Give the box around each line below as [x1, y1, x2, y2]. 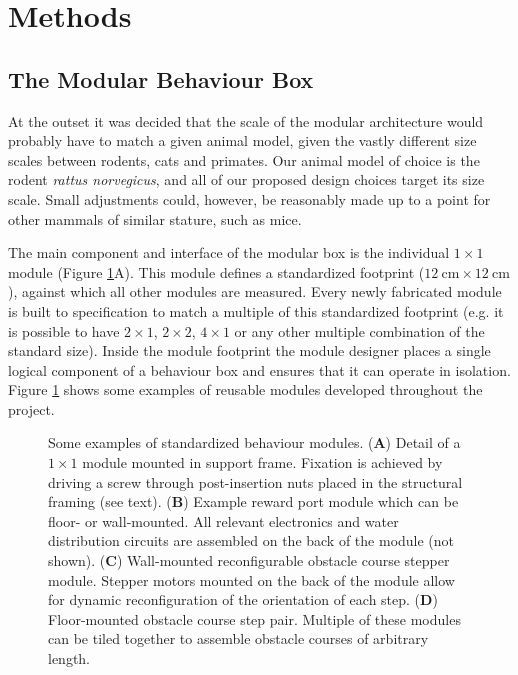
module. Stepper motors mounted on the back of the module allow [48, 569, 455, 590]
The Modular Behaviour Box [8, 63, 314, 94]
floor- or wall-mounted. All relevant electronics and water [48, 510, 399, 531]
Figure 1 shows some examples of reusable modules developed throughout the [8, 379, 483, 400]
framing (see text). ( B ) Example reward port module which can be [48, 491, 459, 512]
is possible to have [8, 320, 120, 341]
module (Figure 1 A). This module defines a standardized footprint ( [8, 261, 425, 282]
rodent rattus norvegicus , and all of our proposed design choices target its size [8, 169, 485, 190]
